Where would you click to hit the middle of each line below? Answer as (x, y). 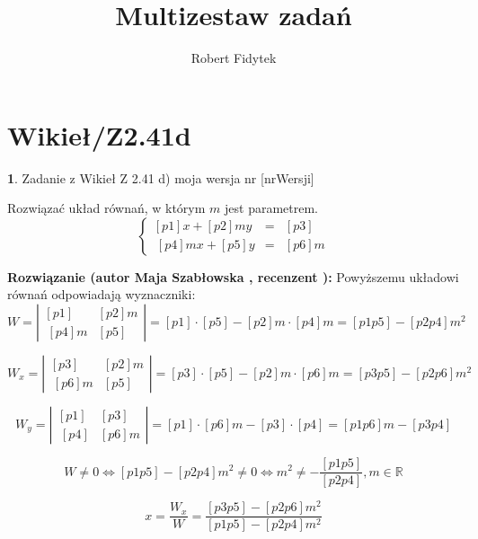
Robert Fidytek (234, 58)
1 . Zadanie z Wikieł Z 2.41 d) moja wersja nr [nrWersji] (161, 177)
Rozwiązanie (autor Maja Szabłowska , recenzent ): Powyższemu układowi (233, 276)
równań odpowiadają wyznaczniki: (102, 294)
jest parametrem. (272, 208)
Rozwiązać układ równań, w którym (106, 208)
